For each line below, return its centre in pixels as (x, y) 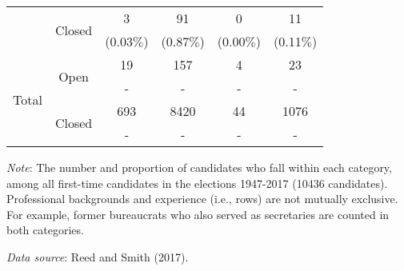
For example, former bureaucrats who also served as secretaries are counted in (198, 214)
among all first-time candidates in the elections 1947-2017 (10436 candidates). (197, 183)
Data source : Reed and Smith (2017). (98, 256)
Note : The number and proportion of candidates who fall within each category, (199, 167)
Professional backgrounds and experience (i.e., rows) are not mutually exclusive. (202, 199)
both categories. (45, 230)
